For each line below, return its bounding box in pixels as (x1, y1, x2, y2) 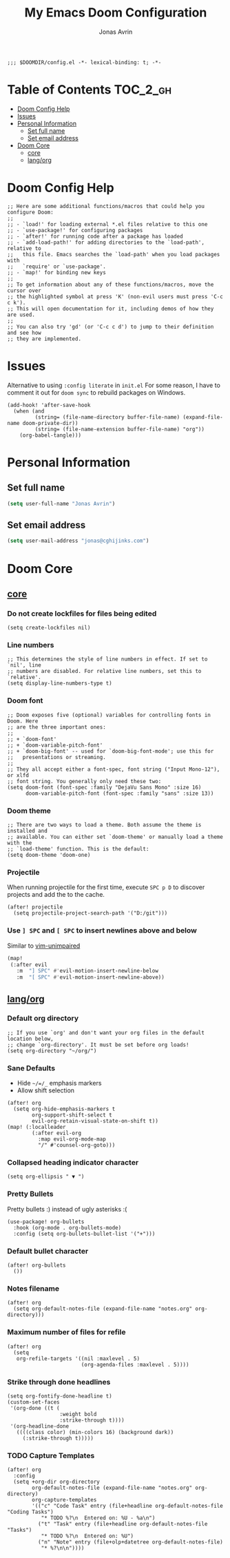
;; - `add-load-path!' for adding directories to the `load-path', (7, 239, 205, 246)
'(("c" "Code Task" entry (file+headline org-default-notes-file (32, 1503, 224, 1510)
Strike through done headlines (7, 1377, 111, 1386)
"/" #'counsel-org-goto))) (37, 1142, 116, 1149)
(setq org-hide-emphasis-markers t (13, 1105, 116, 1113)
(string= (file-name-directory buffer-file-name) (34, 413, 180, 421)
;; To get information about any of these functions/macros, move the (7, 281, 214, 288)
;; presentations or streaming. (7, 754, 107, 760)
